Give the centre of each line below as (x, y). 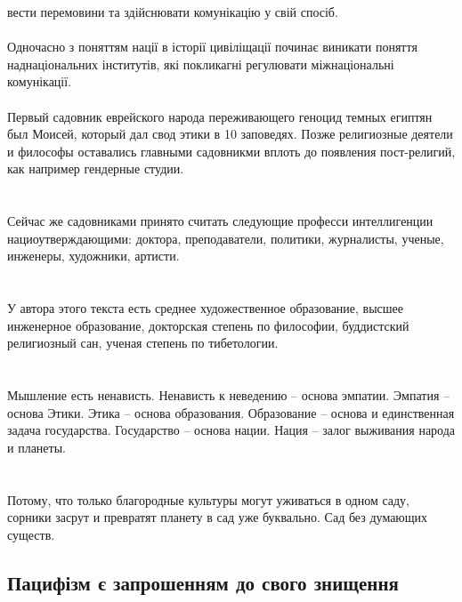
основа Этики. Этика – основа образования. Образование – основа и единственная (231, 412)
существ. (31, 534)
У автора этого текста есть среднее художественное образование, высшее (206, 308)
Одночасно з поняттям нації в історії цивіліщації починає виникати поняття (212, 47)
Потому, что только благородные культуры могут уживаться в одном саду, (209, 499)
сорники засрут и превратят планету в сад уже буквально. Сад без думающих (218, 517)
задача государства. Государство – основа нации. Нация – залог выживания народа (231, 430)
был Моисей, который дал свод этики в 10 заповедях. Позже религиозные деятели (230, 134)
